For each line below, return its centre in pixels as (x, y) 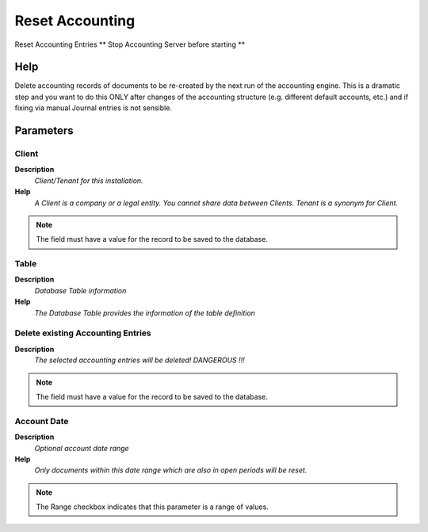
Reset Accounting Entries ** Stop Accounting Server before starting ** (130, 44)
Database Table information (80, 290)
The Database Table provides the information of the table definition (145, 312)
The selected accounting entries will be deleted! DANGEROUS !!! (139, 360)
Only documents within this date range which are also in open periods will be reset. (171, 470)
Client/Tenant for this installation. (89, 180)
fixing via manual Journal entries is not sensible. (93, 108)
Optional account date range (82, 448)
